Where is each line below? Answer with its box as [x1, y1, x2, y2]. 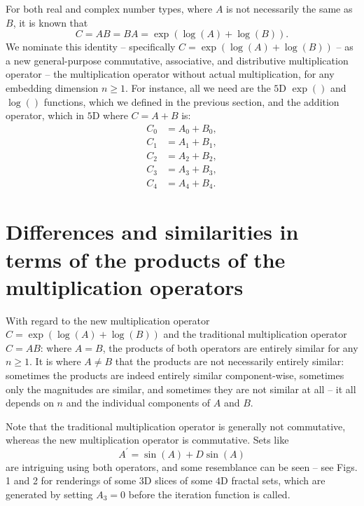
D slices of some [143, 473, 213, 488]
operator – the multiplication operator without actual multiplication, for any [6, 67, 335, 81]
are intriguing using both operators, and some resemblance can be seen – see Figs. [6, 459, 358, 474]
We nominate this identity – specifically [6, 39, 176, 54]
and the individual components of [66, 395, 211, 410]
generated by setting [6, 486, 93, 501]
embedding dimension [6, 80, 99, 95]
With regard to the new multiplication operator [6, 313, 210, 327]
